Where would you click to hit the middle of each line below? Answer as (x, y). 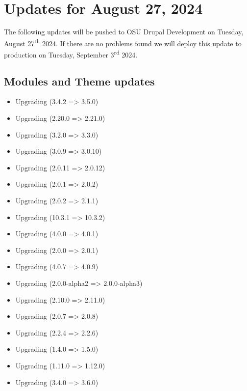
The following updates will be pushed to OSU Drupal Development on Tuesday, (124, 32)
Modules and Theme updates (79, 81)
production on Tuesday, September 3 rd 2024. (71, 54)
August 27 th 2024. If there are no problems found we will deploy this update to (123, 42)
